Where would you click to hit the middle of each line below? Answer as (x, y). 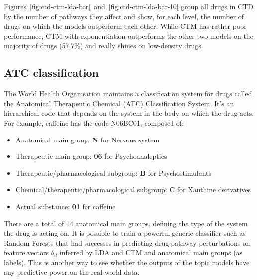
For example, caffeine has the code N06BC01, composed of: (94, 122)
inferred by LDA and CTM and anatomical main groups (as (151, 252)
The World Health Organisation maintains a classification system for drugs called (128, 93)
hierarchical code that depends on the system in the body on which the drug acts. (129, 113)
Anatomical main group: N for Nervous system (87, 139)
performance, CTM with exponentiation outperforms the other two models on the (128, 36)
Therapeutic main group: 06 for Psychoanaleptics (91, 156)
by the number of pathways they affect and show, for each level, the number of (124, 16)
